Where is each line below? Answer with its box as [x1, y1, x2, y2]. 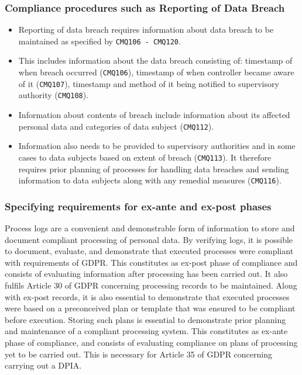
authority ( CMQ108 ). [18, 89, 89, 101]
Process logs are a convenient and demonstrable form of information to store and [5, 222, 295, 234]
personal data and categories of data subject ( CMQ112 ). [18, 120, 214, 132]
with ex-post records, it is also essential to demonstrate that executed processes [5, 290, 290, 303]
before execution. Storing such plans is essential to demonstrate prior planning [5, 313, 286, 325]
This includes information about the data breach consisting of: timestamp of [18, 54, 293, 67]
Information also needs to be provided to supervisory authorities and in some [18, 140, 296, 152]
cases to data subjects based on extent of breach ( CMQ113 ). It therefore [18, 151, 272, 163]
